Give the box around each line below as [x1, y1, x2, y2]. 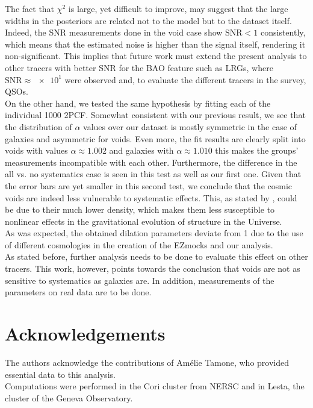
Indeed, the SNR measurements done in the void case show [5, 26, 223, 39]
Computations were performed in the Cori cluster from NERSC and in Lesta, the [5, 380, 305, 392]
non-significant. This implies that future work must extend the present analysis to [5, 49, 307, 62]
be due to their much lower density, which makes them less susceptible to [5, 203, 275, 216]
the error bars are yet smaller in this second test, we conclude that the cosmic [5, 179, 293, 192]
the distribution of [5, 120, 72, 133]
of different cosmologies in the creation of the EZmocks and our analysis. [5, 238, 273, 251]
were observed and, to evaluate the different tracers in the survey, [64, 73, 306, 86]
